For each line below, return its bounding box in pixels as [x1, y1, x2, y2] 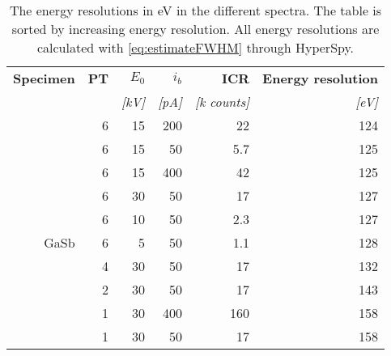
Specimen [13, 69, 75, 87]
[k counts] [195, 92, 250, 111]
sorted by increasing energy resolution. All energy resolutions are [11, 19, 380, 38]
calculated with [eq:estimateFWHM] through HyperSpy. [36, 38, 355, 57]
